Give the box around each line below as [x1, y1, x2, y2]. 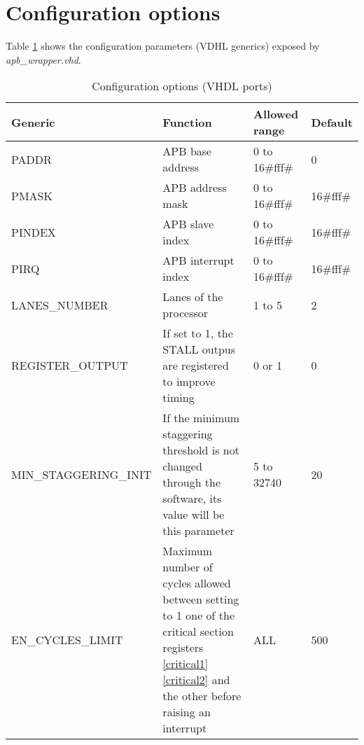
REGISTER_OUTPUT [11, 357, 128, 374]
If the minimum [162, 410, 240, 426]
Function [162, 113, 212, 130]
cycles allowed [162, 575, 231, 592]
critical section [162, 623, 234, 640]
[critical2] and [162, 671, 230, 688]
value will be [162, 506, 225, 523]
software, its [162, 490, 222, 507]
